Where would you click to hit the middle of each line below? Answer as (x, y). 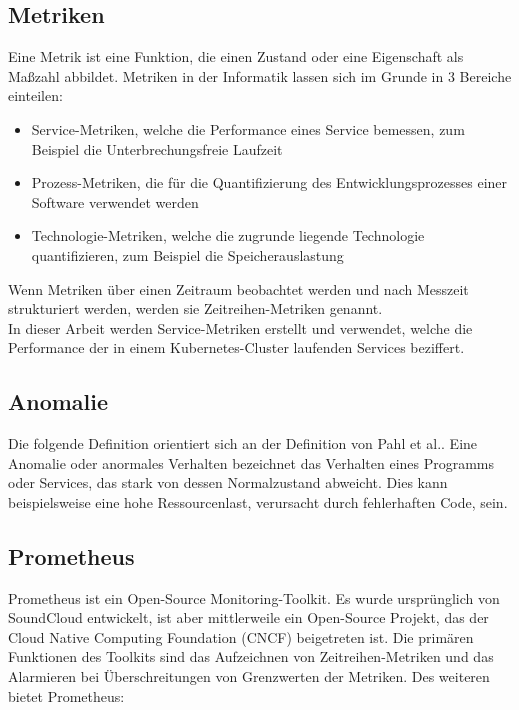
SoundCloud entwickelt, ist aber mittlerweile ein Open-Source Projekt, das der (248, 617)
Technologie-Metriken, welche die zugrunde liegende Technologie (228, 235)
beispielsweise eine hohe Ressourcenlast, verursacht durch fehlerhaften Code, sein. (258, 501)
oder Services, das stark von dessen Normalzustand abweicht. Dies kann (228, 482)
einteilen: (35, 95)
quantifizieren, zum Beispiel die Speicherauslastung (187, 254)
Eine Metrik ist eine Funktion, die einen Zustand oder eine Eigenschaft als (236, 56)
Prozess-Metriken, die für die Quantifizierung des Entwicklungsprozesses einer (269, 182)
